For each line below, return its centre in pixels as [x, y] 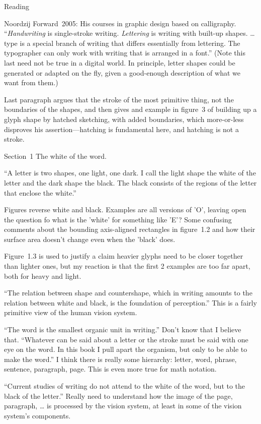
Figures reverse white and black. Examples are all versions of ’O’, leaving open [125, 209]
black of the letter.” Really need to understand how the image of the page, [118, 396]
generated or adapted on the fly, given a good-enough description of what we [122, 72]
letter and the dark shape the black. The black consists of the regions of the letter [130, 182]
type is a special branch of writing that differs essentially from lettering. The [122, 43]
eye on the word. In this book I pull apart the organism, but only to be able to [126, 349]
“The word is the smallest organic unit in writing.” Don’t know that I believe [123, 329]
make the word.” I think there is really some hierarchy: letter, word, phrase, [120, 359]
